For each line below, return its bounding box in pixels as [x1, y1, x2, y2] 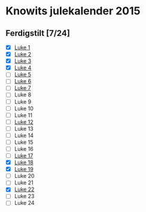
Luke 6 [14, 78, 32, 85]
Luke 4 [14, 64, 32, 71]
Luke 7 [14, 84, 31, 92]
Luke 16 [14, 145, 34, 152]
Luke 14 [14, 132, 34, 139]
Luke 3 [14, 57, 32, 65]
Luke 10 [14, 105, 34, 112]
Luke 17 [14, 152, 34, 159]
